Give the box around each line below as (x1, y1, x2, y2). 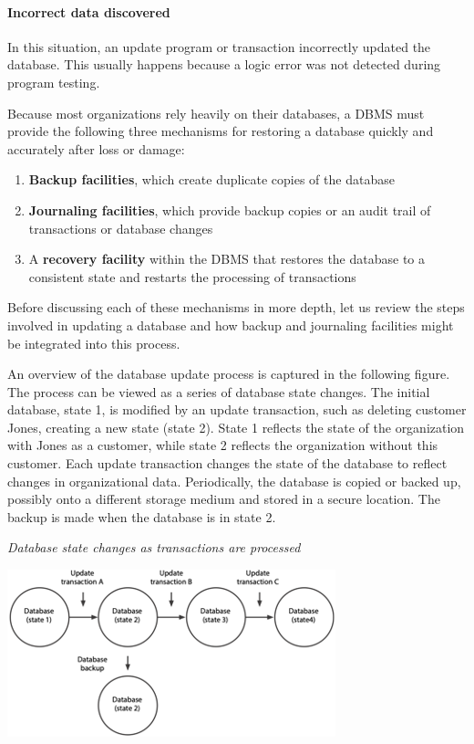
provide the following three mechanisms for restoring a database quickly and (7, 121, 434, 141)
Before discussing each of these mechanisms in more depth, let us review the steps (7, 298, 465, 317)
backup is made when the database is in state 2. (7, 507, 276, 526)
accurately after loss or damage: (7, 139, 185, 158)
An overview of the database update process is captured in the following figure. (7, 364, 450, 383)
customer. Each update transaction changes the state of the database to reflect (7, 454, 448, 473)
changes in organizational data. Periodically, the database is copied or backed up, (7, 471, 461, 490)
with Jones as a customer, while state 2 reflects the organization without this (7, 435, 438, 455)
